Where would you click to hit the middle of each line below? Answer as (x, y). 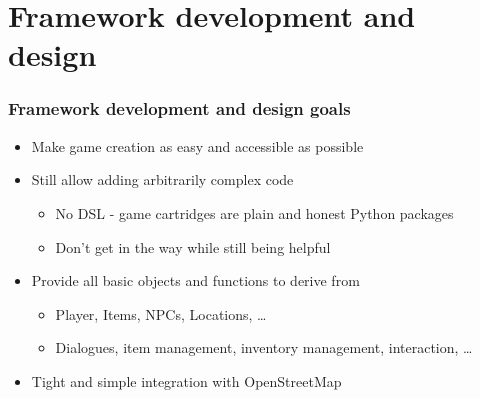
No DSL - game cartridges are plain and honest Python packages (254, 212)
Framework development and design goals (179, 108)
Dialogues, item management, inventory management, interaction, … (264, 347)
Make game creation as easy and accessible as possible (197, 145)
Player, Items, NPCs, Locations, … (161, 313)
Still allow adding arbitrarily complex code (162, 179)
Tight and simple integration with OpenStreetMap (186, 380)
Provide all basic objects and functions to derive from (195, 280)
